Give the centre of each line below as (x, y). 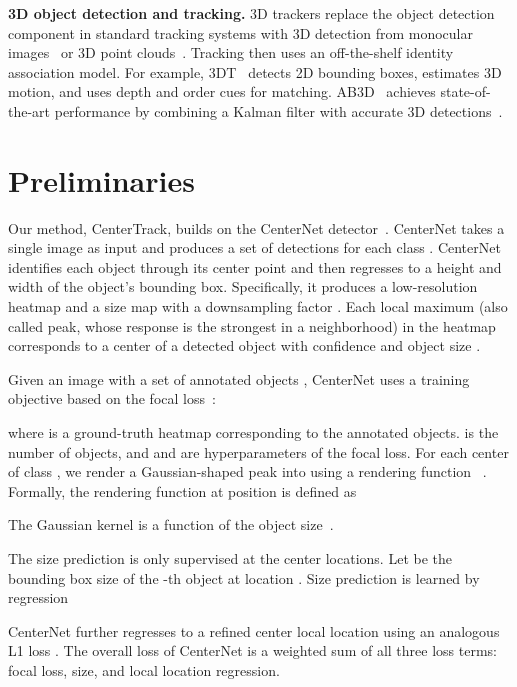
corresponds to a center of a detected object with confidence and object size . (244, 345)
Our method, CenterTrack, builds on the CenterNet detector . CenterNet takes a (256, 227)
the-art (29, 110)
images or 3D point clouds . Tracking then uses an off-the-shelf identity (231, 52)
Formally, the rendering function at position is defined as (182, 490)
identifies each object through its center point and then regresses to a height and (255, 266)
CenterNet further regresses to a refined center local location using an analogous (254, 630)
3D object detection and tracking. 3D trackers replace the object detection (251, 13)
